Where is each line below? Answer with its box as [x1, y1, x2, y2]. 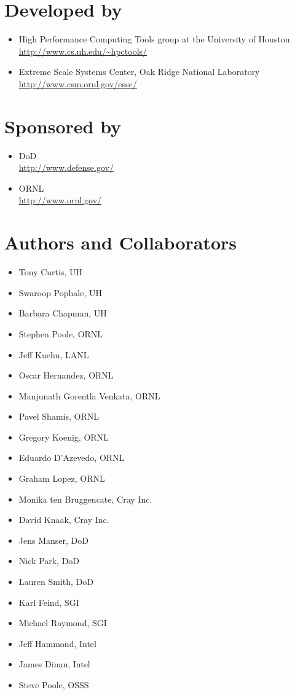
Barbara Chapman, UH [18, 307, 107, 320]
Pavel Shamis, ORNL [18, 410, 99, 423]
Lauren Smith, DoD [18, 575, 94, 588]
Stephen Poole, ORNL [18, 327, 103, 340]
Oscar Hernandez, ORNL [18, 369, 114, 382]
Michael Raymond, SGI [18, 616, 107, 629]
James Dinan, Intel [18, 658, 90, 670]
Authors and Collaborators [4, 230, 237, 255]
